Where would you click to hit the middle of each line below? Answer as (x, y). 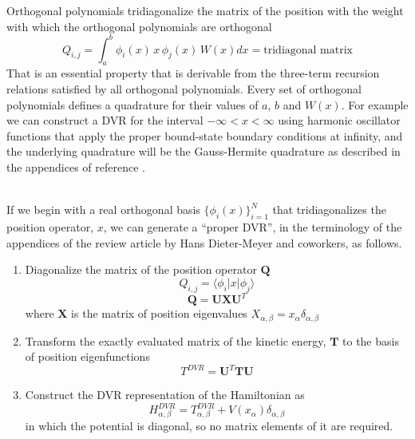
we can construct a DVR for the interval (105, 120)
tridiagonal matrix (308, 50)
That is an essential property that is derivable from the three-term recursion (193, 73)
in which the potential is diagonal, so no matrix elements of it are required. (209, 426)
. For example (375, 104)
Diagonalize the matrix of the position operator (141, 269)
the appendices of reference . (76, 167)
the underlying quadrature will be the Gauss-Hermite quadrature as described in (204, 151)
